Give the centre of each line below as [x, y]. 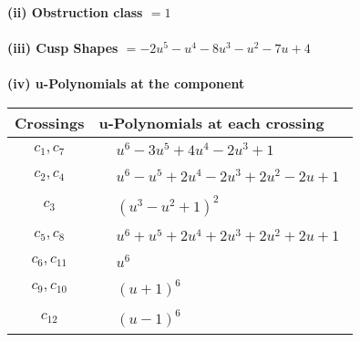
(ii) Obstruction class [75, 12]
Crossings [50, 122]
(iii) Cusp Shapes [63, 48]
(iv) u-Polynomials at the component [126, 83]
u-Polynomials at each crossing [211, 122]
